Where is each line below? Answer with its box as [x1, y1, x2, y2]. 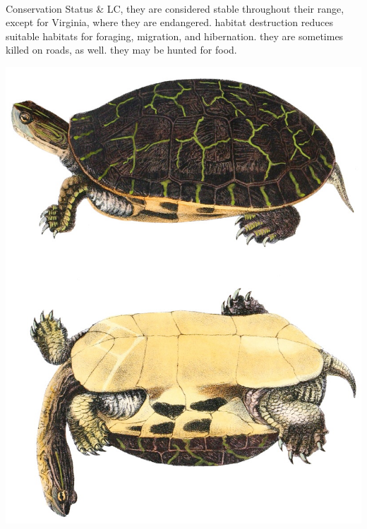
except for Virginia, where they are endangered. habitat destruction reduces [6, 15, 334, 30]
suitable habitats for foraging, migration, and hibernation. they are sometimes [6, 28, 344, 43]
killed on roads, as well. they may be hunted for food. [6, 42, 237, 57]
